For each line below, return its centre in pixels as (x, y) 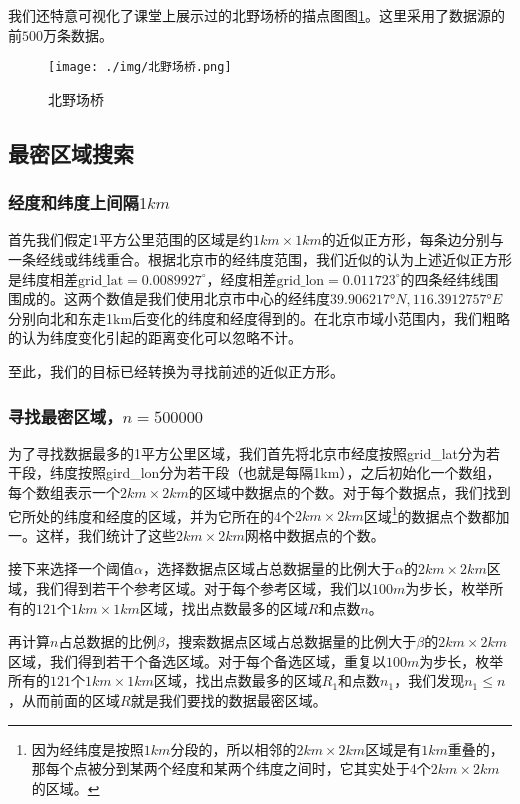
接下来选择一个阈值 (71, 568)
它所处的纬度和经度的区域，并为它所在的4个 (151, 515)
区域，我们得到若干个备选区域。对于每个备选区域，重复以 (197, 660)
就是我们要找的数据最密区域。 (228, 700)
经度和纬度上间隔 (73, 202)
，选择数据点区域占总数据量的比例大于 (268, 568)
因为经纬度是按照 (87, 748)
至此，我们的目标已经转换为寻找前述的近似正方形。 (176, 371)
